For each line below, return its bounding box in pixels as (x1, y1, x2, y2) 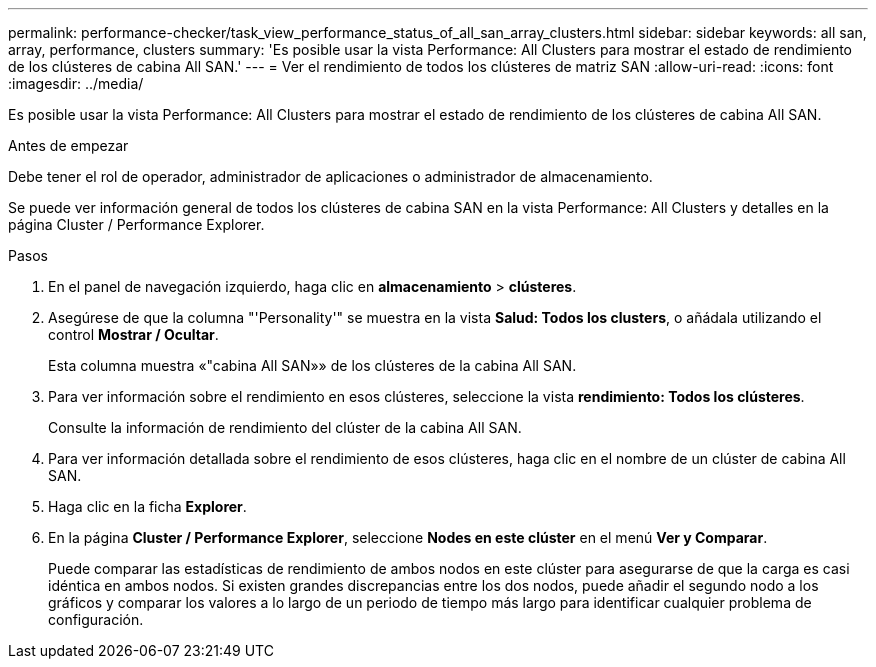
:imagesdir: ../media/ (8, 75, 144, 92)
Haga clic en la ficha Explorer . (48, 498, 247, 515)
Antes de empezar (8, 137, 129, 154)
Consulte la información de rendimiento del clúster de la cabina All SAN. (48, 419, 522, 436)
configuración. (48, 611, 144, 628)
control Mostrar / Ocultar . (48, 326, 219, 343)
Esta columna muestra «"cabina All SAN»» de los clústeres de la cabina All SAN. (48, 357, 577, 374)
